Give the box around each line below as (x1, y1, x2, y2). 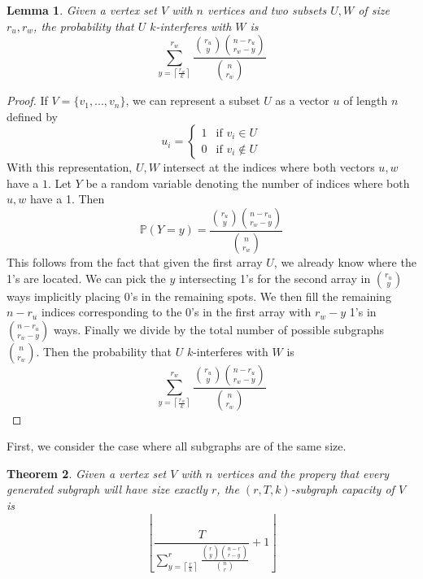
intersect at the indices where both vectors (163, 159, 375, 176)
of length (343, 92, 388, 109)
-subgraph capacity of (290, 481, 395, 498)
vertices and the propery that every (216, 464, 390, 481)
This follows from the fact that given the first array (7, 253, 263, 270)
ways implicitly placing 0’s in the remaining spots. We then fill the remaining (7, 287, 391, 304)
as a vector (275, 92, 329, 109)
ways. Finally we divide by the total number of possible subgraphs (54, 320, 384, 337)
